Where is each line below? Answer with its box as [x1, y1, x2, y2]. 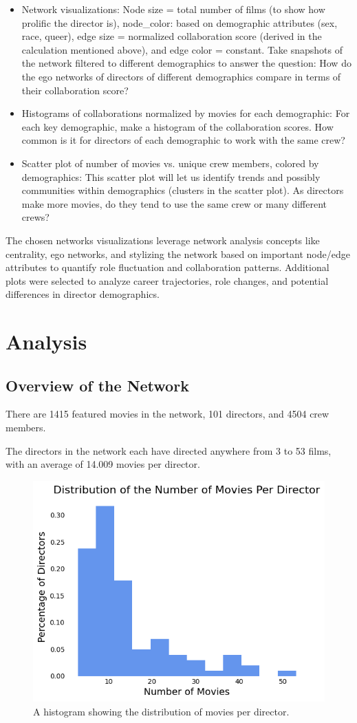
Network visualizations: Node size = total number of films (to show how [21, 2, 325, 16]
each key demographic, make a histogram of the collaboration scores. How [21, 119, 334, 133]
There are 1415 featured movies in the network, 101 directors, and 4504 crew [6, 407, 329, 421]
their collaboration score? [21, 83, 129, 97]
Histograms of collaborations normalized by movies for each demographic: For [21, 106, 350, 120]
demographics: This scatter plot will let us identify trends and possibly [21, 169, 321, 184]
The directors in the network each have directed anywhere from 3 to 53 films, [6, 443, 332, 457]
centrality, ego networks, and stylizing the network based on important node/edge [6, 246, 350, 261]
